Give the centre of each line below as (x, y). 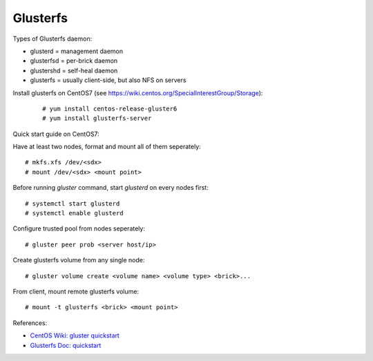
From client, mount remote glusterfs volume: (76, 291)
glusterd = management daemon (77, 51)
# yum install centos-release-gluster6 (110, 108)
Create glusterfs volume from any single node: (79, 260)
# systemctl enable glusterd (74, 213)
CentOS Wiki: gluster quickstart (75, 335)
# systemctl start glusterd (73, 203)
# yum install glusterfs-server (97, 118)
